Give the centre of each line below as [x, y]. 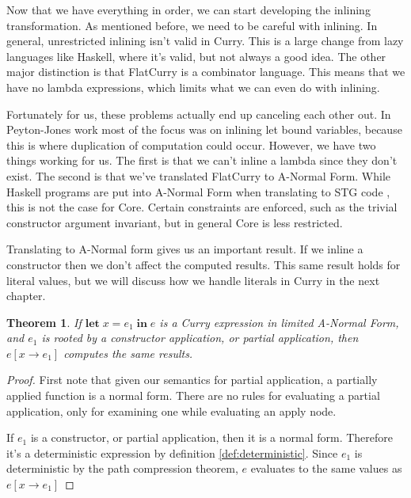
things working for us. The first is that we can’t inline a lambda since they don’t [202, 160]
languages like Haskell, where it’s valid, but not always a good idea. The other [196, 56]
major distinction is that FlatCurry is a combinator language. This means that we [206, 72]
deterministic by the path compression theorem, [122, 468]
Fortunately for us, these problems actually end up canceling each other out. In [199, 114]
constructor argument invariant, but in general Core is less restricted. [175, 222]
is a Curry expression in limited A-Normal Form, [279, 322]
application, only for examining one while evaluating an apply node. [171, 411]
